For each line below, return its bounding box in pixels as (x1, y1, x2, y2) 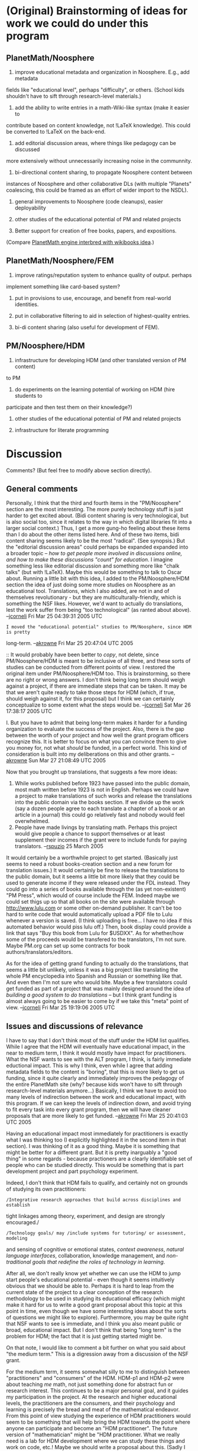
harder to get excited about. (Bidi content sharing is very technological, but (6, 512, 189, 519)
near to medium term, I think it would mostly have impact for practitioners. (6, 1049, 186, 1057)
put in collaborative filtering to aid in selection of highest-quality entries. (14, 312, 190, 319)
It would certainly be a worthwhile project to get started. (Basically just (6, 854, 178, 862)
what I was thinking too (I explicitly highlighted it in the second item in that (6, 1136, 186, 1143)
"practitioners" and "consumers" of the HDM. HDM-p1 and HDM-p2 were (6, 1375, 184, 1382)
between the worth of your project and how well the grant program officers (6, 732, 189, 739)
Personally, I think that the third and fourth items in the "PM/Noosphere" (6, 499, 181, 507)
